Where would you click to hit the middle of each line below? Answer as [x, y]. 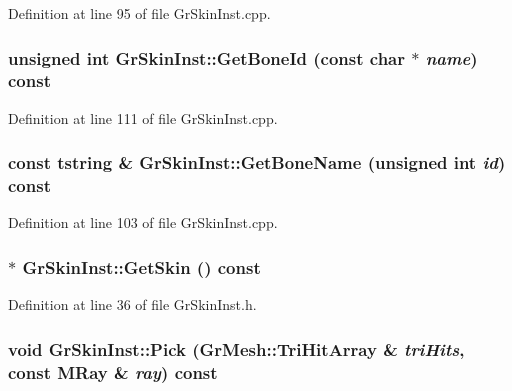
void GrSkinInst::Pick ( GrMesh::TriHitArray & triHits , [236, 348]
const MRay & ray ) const [113, 371]
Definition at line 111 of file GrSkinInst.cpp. [143, 117]
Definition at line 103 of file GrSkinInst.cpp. [143, 222]
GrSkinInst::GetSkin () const [141, 266]
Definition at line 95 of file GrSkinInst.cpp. [139, 13]
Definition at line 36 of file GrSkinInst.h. [132, 304]
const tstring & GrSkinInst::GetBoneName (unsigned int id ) [257, 162]
